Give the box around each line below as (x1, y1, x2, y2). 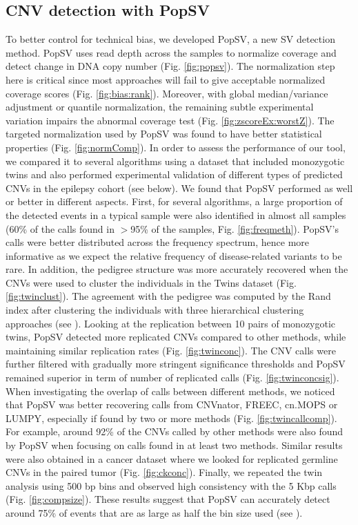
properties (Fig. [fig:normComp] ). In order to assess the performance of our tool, (6, 140, 346, 154)
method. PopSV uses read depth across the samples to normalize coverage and (6, 45, 337, 59)
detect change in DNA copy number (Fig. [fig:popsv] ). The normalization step (6, 59, 335, 73)
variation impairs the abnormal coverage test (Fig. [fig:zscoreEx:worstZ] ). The (6, 113, 335, 127)
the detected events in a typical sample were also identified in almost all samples (6, 207, 346, 222)
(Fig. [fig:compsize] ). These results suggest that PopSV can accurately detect (6, 492, 330, 506)
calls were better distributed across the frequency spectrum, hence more (6, 235, 310, 249)
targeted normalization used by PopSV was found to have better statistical (6, 126, 322, 141)
